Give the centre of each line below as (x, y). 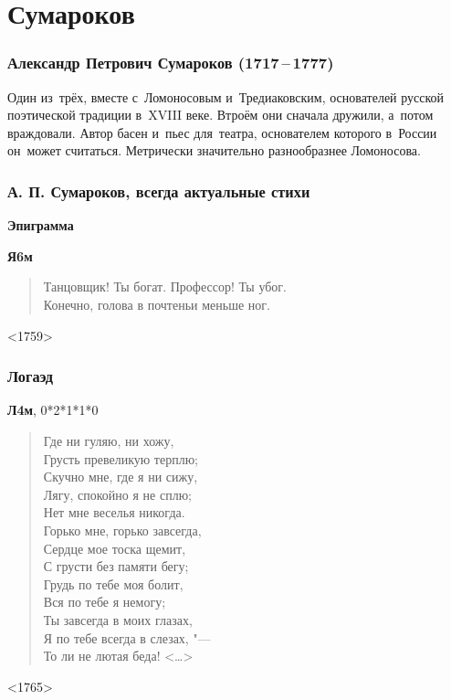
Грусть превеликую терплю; (121, 458)
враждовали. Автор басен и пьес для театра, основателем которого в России (222, 132)
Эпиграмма (41, 225)
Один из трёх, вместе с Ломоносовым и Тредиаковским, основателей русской (226, 96)
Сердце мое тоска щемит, (115, 548)
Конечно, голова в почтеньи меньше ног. (157, 304)
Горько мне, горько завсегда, (122, 530)
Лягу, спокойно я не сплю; (117, 494)
